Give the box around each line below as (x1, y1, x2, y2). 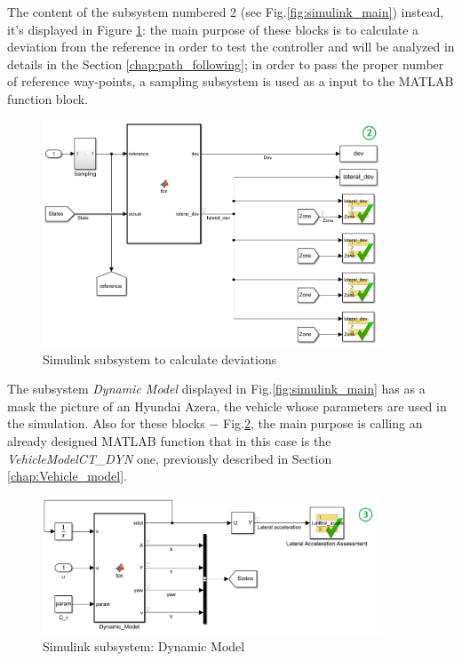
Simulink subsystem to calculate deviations (43, 349, 277, 368)
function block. (7, 89, 89, 108)
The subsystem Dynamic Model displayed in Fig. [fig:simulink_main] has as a (7, 379, 426, 398)
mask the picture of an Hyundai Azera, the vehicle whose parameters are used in (7, 396, 447, 415)
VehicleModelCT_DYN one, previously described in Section (7, 449, 332, 467)
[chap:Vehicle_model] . (7, 466, 127, 485)
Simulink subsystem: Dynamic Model (43, 637, 245, 656)
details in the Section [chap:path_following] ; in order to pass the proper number (7, 54, 444, 73)
